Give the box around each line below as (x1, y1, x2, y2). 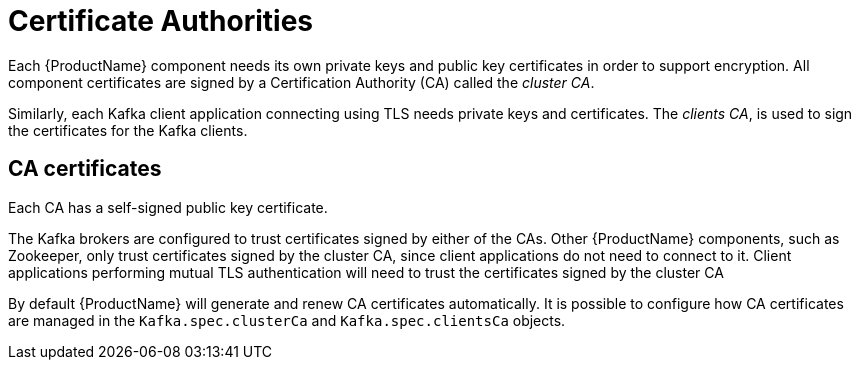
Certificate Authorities (8, 4, 314, 38)
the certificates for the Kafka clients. (8, 121, 248, 139)
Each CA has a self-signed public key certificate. (8, 198, 328, 216)
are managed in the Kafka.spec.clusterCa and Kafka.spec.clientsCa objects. (8, 311, 566, 329)
